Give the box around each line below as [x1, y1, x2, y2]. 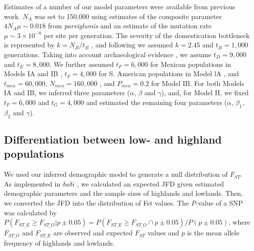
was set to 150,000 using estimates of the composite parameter [34, 11, 222, 21]
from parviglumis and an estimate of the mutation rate [47, 21, 212, 31]
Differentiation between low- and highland [4, 131, 222, 146]
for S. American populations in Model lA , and [98, 68, 239, 79]
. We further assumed [49, 59, 114, 69]
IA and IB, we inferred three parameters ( [4, 87, 130, 98]
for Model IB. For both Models [151, 78, 244, 88]
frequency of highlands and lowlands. [4, 237, 115, 248]
